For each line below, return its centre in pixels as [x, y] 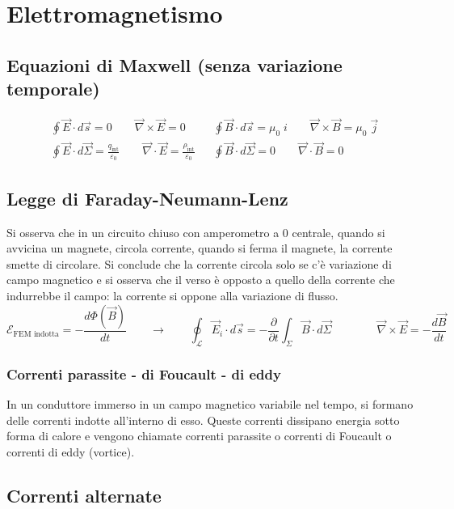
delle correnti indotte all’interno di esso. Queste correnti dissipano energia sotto [203, 420]
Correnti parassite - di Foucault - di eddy [144, 373]
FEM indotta [36, 334]
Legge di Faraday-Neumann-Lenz [147, 198]
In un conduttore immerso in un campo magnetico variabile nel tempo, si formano [210, 404]
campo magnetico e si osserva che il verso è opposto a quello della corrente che [201, 280]
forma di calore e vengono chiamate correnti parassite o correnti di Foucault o [199, 436]
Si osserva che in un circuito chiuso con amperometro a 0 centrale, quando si [196, 232]
